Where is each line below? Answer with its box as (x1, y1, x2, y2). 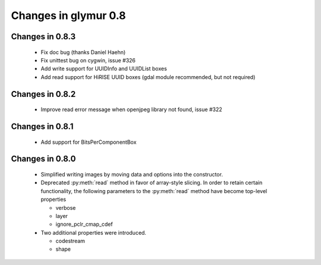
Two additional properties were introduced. (40, 229, 147, 236)
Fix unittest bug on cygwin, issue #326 (40, 56, 136, 64)
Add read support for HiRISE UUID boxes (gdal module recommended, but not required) (40, 73, 256, 80)
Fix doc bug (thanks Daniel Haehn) (40, 48, 126, 56)
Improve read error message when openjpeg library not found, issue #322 (40, 106, 222, 113)
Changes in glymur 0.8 (11, 9, 126, 22)
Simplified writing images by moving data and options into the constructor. (40, 171, 223, 178)
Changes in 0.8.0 (11, 154, 76, 164)
